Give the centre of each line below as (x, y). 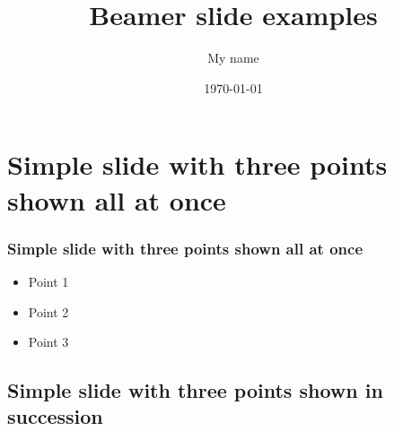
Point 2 (48, 311)
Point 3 (48, 342)
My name (233, 58)
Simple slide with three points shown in (195, 390)
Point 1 (48, 281)
